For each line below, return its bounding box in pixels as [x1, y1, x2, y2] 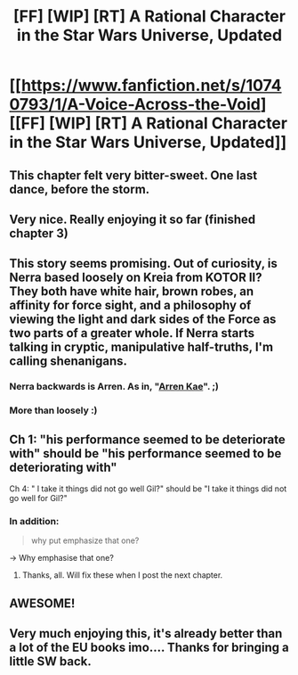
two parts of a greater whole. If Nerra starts [9, 325, 255, 341]
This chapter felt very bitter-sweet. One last [9, 168, 258, 183]
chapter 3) [9, 226, 68, 241]
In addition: [9, 514, 60, 527]
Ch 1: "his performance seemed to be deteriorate [9, 432, 286, 447]
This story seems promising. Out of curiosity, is [9, 256, 278, 271]
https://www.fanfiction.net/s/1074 [20, 76, 282, 95]
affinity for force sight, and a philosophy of [9, 298, 252, 313]
